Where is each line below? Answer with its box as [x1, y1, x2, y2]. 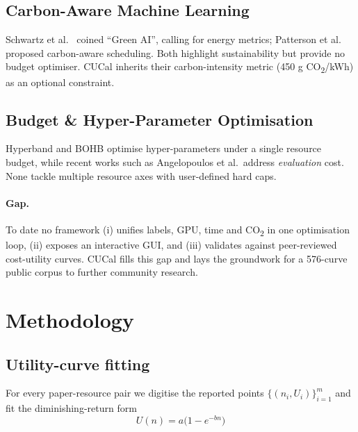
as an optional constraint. [6, 74, 115, 89]
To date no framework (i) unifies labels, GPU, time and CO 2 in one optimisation [6, 222, 350, 238]
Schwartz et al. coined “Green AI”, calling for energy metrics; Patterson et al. [6, 32, 341, 47]
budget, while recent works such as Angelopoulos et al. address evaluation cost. [6, 154, 344, 169]
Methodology [6, 305, 134, 333]
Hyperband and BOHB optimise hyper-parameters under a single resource [6, 141, 322, 156]
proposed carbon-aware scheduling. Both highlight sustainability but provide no [6, 45, 345, 60]
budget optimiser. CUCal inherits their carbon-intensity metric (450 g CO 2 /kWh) [6, 59, 354, 76]
